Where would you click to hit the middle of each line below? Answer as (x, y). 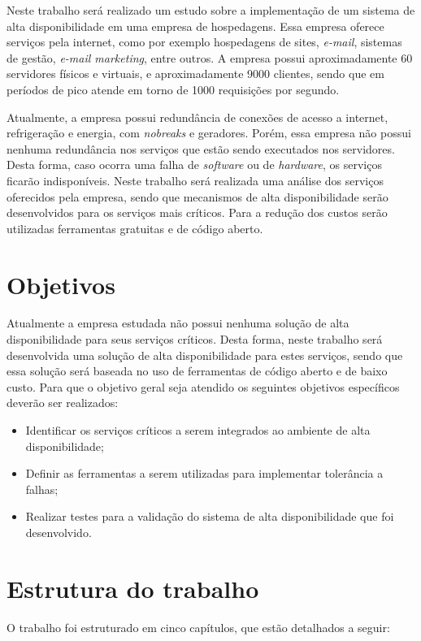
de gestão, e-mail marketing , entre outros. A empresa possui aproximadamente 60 (210, 57)
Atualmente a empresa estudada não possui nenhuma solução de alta (178, 323)
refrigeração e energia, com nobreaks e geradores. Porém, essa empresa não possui (209, 133)
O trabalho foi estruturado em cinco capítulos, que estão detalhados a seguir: (198, 627)
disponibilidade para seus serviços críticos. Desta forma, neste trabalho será (195, 339)
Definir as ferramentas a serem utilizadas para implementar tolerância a (204, 473)
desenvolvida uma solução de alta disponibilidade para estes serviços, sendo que (205, 355)
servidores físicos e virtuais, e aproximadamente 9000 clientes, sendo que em (195, 74)
